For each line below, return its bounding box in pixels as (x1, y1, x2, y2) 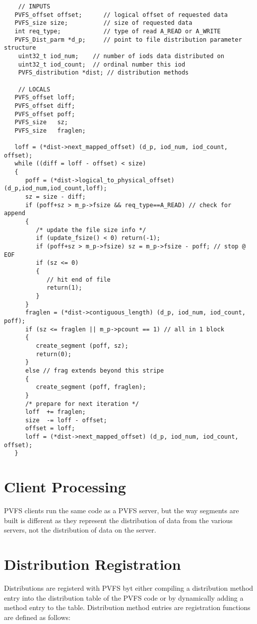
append (4, 210, 25, 217)
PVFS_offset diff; (14, 102, 75, 109)
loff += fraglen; (25, 408, 86, 416)
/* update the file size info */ (36, 226, 146, 234)
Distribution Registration (4, 554, 181, 574)
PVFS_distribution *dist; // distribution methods (18, 69, 189, 77)
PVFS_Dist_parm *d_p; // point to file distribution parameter (14, 36, 242, 43)
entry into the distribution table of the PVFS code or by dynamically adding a (4, 592, 244, 603)
